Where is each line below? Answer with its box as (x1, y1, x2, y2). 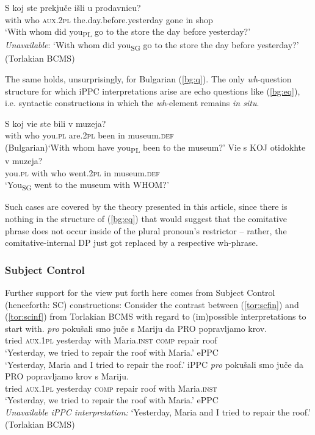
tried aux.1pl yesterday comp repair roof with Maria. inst (5, 381, 217, 394)
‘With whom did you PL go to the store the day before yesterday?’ (5, 25, 251, 39)
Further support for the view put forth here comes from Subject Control (5, 286, 275, 299)
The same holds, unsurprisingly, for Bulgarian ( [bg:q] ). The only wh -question (5, 73, 292, 85)
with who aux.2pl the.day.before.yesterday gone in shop (5, 13, 213, 26)
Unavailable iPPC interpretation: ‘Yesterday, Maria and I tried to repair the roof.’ (5, 405, 311, 418)
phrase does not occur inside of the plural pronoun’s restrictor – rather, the (5, 224, 287, 237)
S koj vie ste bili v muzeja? (5, 117, 106, 129)
